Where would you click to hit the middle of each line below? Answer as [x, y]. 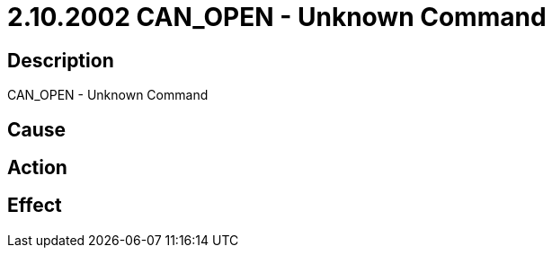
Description [61, 60]
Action [37, 168]
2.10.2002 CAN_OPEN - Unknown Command [277, 17]
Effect [35, 206]
